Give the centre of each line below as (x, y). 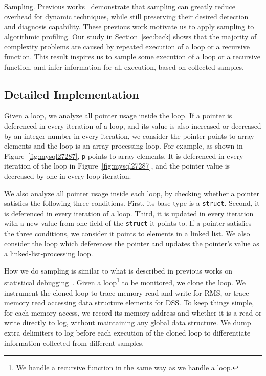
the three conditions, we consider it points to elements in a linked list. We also (127, 233)
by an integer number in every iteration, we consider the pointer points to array (129, 135)
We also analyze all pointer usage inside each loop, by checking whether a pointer (132, 193)
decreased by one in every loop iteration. (68, 175)
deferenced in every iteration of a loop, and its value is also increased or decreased (133, 125)
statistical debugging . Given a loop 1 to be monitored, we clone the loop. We (125, 282)
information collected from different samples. (74, 342)
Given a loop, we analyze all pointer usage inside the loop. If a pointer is (118, 116)
